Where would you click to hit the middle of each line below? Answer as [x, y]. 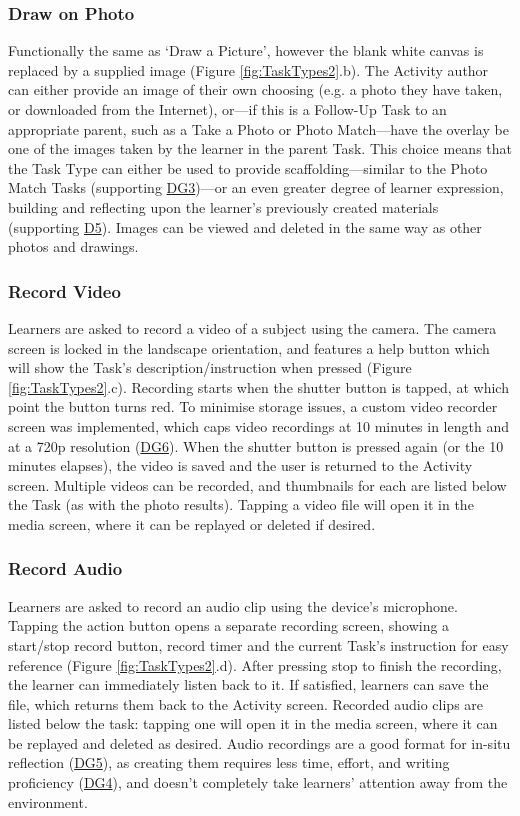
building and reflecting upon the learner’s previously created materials [223, 206]
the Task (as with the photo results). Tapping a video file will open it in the [241, 504]
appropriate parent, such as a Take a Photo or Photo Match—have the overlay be [258, 128]
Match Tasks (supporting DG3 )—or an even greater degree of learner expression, [256, 187]
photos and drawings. [73, 246]
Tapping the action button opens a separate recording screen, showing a [229, 625]
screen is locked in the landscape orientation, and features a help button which [249, 347]
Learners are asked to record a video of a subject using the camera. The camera [252, 327]
